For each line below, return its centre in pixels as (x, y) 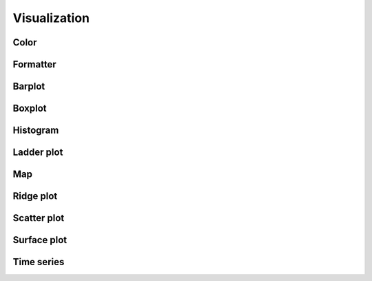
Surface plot (40, 240)
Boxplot (30, 108)
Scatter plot (39, 218)
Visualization (51, 18)
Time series (39, 262)
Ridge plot (35, 196)
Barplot (29, 86)
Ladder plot (38, 153)
